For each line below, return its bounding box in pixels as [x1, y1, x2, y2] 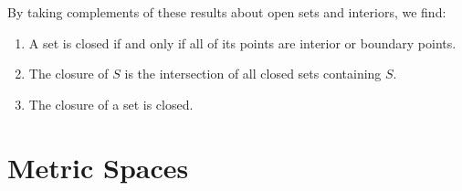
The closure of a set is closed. [28, 94, 194, 113]
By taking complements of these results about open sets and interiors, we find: [7, 3, 446, 21]
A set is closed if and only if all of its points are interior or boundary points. [28, 33, 457, 52]
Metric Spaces [7, 148, 189, 186]
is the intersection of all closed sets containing [124, 64, 382, 83]
